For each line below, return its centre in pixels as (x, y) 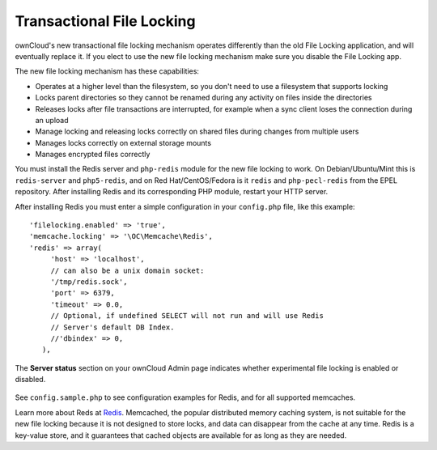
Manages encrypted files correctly (93, 155)
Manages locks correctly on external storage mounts (123, 142)
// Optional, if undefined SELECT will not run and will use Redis (187, 316)
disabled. (30, 380)
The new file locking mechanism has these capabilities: (107, 71)
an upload (52, 120)
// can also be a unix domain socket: (127, 270)
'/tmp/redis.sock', (89, 282)
